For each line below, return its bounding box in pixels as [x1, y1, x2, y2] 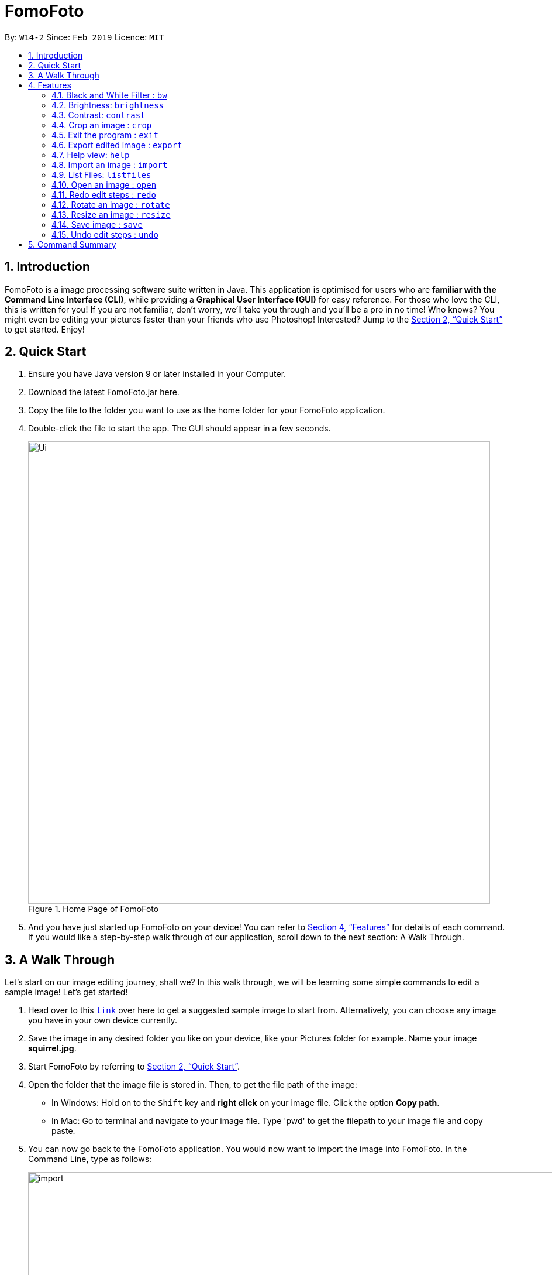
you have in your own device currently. [28, 1015, 178, 1026]
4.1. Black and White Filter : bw [51, 90, 167, 100]
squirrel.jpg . [28, 1043, 77, 1054]
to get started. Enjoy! [5, 324, 85, 334]
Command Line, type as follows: [28, 1154, 152, 1164]
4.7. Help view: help [51, 149, 130, 160]
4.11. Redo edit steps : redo [51, 189, 156, 200]
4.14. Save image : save [51, 219, 143, 229]
